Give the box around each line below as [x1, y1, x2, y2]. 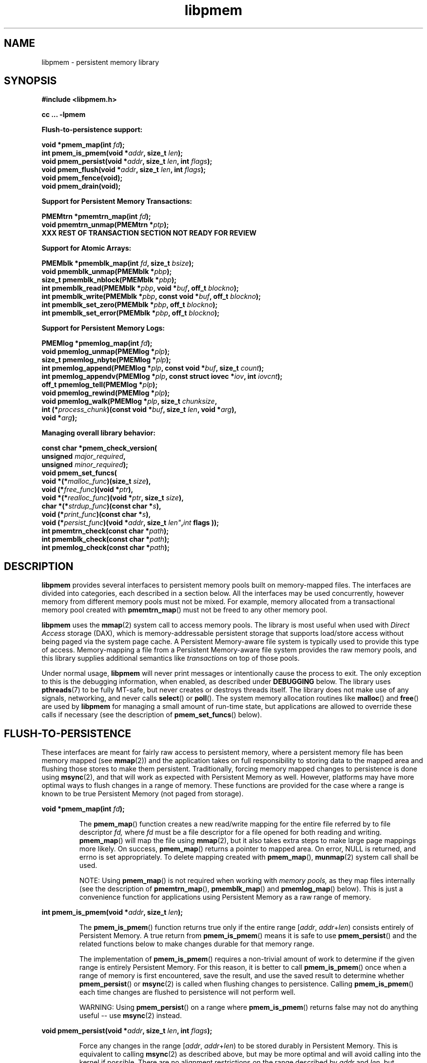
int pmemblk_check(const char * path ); [41, 535, 170, 544]
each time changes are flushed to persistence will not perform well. [79, 988, 296, 997]
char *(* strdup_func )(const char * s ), [41, 502, 161, 511]
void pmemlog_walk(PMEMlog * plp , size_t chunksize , [41, 397, 217, 406]
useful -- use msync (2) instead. [79, 1011, 182, 1020]
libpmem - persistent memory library [41, 58, 159, 66]
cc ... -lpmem [41, 110, 86, 119]
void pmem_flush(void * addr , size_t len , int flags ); [41, 165, 206, 174]
